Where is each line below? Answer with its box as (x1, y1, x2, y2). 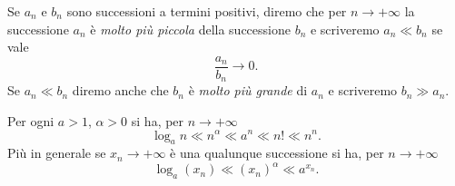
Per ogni (7, 111, 54, 130)
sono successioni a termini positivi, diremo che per (66, 2, 347, 20)
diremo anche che (72, 81, 169, 100)
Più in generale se (7, 143, 106, 162)
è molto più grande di (188, 81, 308, 100)
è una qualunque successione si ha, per (170, 143, 384, 162)
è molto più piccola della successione (90, 19, 291, 38)
